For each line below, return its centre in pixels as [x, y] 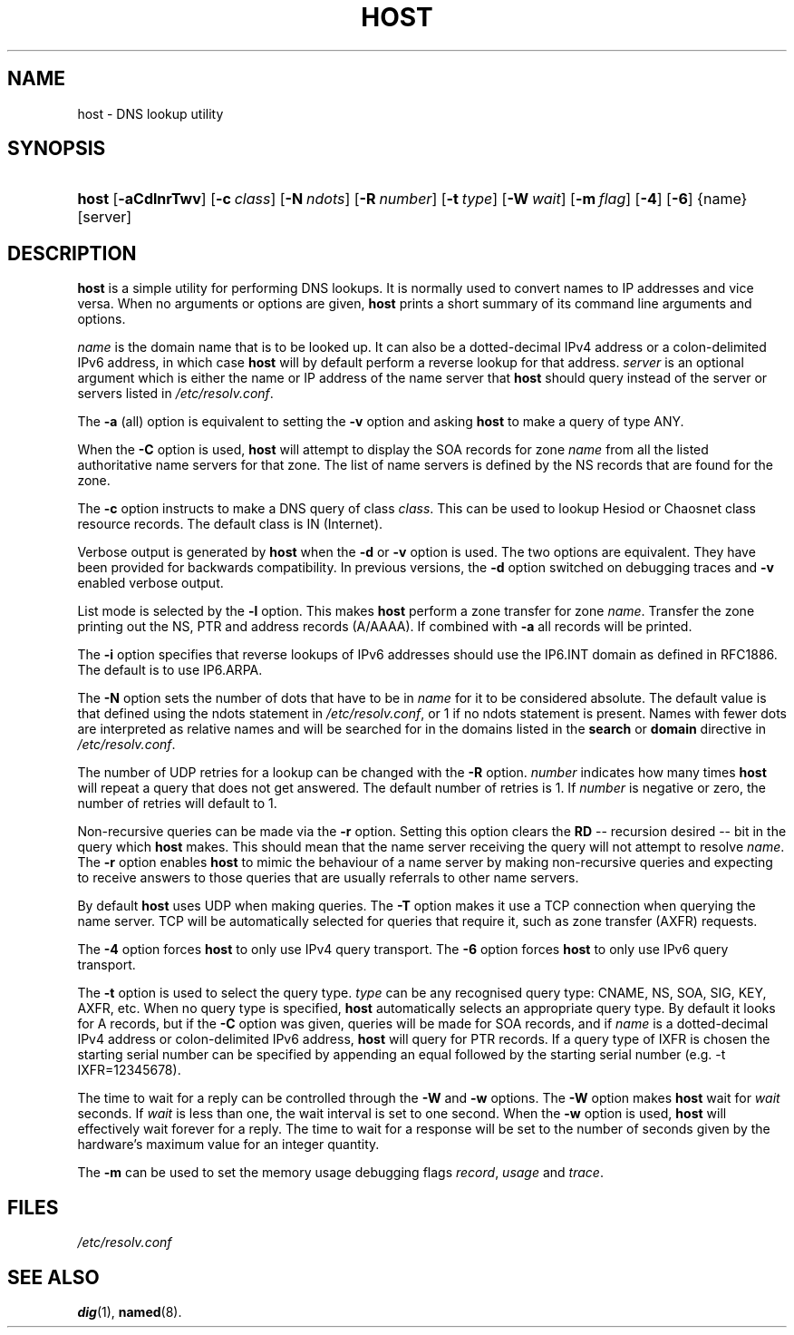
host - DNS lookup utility [150, 113]
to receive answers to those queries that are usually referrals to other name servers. [328, 878]
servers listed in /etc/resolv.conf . [175, 394]
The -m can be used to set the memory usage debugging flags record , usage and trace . [340, 1173]
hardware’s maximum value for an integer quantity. [228, 1145]
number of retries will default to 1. [177, 804]
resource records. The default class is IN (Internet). [230, 524]
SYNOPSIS [57, 149]
